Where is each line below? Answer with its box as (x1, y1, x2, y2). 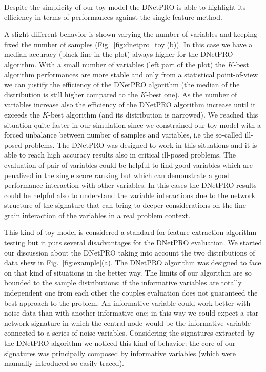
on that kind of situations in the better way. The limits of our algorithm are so (4, 267, 252, 278)
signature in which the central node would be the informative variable (31, 317, 251, 328)
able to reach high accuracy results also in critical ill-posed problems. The (4, 149, 236, 160)
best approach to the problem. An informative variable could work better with (4, 297, 251, 308)
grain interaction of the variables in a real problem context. (4, 209, 191, 220)
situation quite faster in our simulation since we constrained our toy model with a (4, 119, 261, 130)
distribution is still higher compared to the (4, 89, 138, 100)
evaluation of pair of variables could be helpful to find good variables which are (4, 159, 253, 170)
